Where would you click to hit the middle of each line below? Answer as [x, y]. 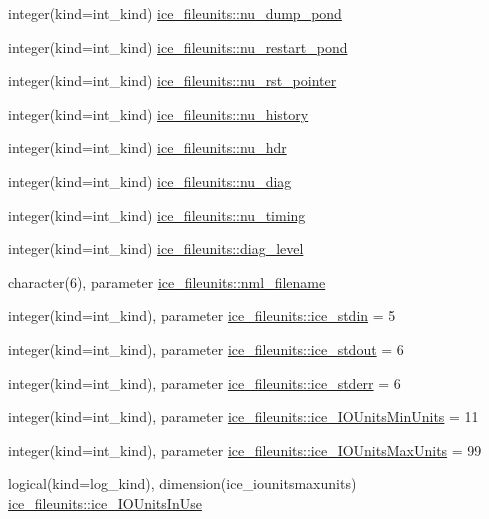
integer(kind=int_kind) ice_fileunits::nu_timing [157, 214]
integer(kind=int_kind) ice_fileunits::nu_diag [150, 180]
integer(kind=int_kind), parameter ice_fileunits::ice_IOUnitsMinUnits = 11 [243, 416]
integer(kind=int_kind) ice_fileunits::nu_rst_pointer [172, 80]
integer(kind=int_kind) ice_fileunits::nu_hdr [147, 147]
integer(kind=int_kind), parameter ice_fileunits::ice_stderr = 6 [204, 382]
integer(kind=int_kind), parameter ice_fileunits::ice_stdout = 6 [206, 348]
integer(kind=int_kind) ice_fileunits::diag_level [156, 248]
